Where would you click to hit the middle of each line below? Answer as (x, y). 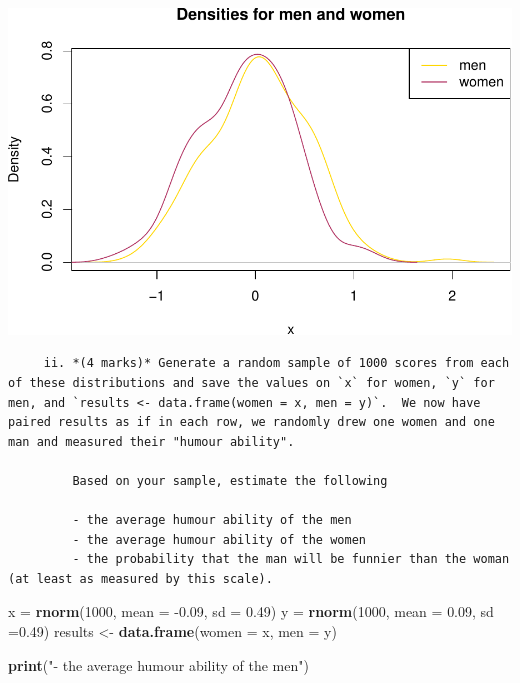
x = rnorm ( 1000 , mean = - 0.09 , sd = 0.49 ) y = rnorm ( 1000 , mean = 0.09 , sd (251, 611)
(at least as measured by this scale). (140, 578)
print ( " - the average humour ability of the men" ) (158, 664)
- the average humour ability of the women (219, 539)
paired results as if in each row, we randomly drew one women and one (251, 422)
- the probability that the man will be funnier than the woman (291, 559)
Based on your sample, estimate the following (230, 480)
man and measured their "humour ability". (151, 441)
